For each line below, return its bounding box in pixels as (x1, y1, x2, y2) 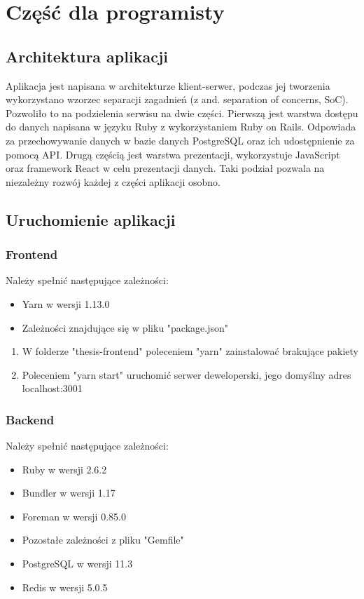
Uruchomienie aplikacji (6, 208, 176, 230)
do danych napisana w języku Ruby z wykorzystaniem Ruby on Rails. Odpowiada (6, 119, 356, 134)
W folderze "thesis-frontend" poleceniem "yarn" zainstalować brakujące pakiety (22, 344, 359, 358)
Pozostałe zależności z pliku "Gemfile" (22, 532, 184, 547)
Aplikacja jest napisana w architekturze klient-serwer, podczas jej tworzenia (6, 78, 330, 93)
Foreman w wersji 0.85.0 (22, 509, 126, 523)
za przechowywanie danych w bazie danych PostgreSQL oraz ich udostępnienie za (6, 133, 355, 147)
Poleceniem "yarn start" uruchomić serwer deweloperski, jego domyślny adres (22, 367, 351, 382)
